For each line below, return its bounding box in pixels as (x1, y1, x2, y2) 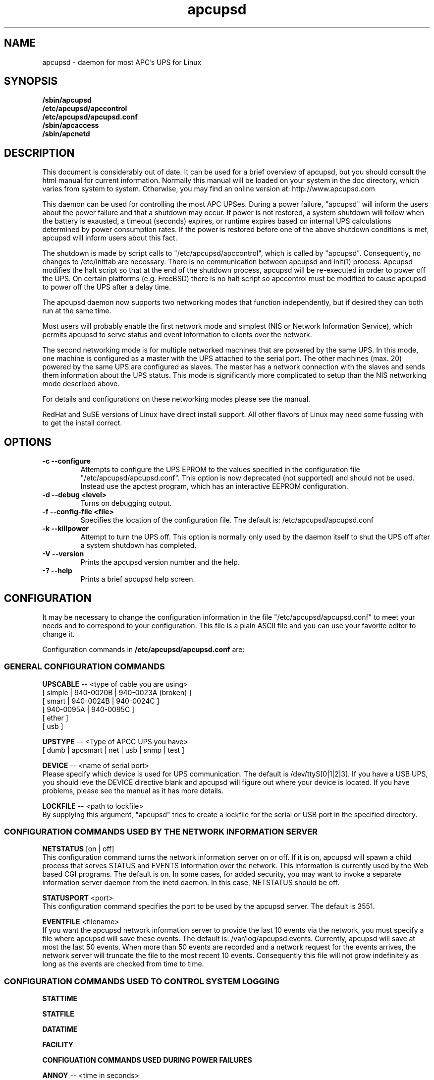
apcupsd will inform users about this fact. (42, 234, 177, 242)
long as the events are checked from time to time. (42, 960, 204, 968)
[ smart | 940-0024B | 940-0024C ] (42, 696, 160, 705)
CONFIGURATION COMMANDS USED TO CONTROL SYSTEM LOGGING (4, 976, 280, 986)
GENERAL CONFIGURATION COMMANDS (4, 661, 165, 672)
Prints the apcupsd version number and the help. (80, 558, 240, 567)
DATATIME (42, 1025, 78, 1034)
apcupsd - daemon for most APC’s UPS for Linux (42, 58, 202, 66)
